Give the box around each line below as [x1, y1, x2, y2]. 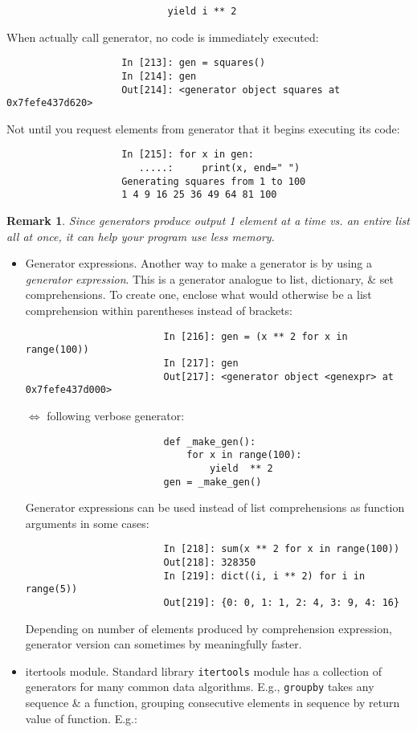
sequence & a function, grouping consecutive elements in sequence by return [25, 694, 400, 711]
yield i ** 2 [167, 6, 237, 17]
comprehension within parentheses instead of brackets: [25, 302, 293, 319]
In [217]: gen [163, 357, 239, 369]
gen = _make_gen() [163, 476, 262, 488]
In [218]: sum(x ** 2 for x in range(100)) [163, 543, 400, 555]
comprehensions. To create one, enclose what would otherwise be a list [25, 286, 372, 303]
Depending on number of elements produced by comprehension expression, [25, 620, 392, 636]
